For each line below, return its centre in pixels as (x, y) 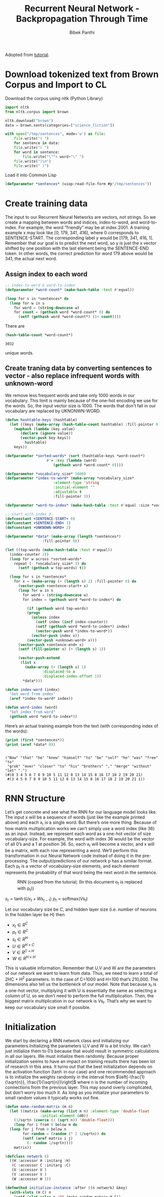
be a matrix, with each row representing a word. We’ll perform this (72, 851)
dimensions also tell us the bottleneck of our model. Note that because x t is (81, 985)
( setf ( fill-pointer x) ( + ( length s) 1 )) (62, 649)
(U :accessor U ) (29, 1170)
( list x (28, 663)
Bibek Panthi (82, 32)
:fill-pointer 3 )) (72, 496)
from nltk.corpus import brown (37, 112)
